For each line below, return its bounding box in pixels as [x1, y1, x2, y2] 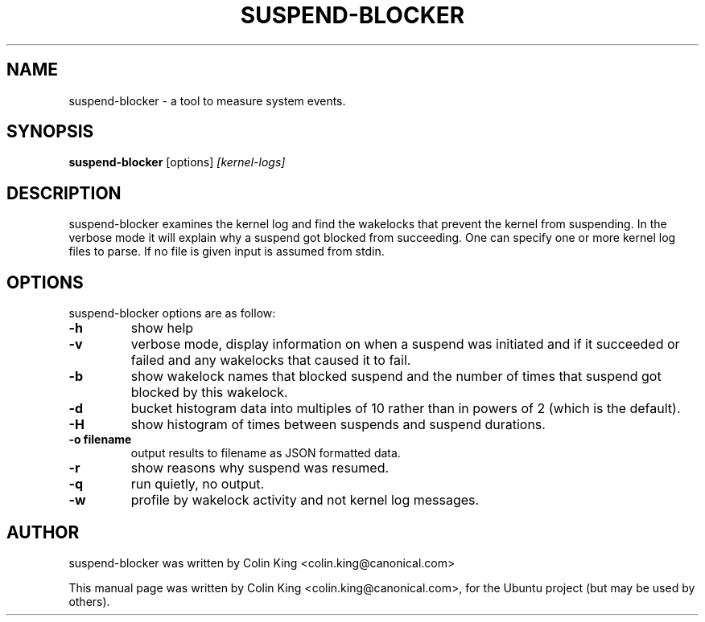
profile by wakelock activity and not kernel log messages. [130, 492, 480, 509]
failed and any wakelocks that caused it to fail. [130, 352, 411, 369]
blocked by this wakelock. [130, 384, 288, 401]
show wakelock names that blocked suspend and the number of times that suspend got [130, 368, 662, 385]
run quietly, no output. [130, 476, 265, 493]
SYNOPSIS [6, 121, 94, 142]
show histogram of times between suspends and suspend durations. [130, 416, 546, 433]
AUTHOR [6, 522, 80, 542]
